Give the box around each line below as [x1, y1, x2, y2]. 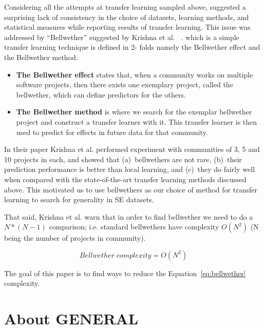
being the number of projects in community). [4, 233, 146, 243]
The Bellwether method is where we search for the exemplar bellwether [16, 106, 252, 117]
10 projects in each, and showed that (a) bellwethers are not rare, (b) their [4, 153, 242, 164]
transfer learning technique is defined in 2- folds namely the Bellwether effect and [4, 42, 260, 52]
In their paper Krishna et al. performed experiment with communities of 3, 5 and [4, 144, 260, 154]
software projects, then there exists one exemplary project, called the [16, 79, 233, 90]
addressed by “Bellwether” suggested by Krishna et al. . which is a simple [4, 31, 239, 42]
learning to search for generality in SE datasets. [4, 194, 154, 205]
